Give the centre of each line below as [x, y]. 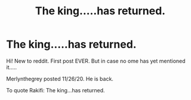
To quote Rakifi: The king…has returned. [56, 90]
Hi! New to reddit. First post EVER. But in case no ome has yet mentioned [96, 61]
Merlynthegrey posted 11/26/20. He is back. [60, 79]
